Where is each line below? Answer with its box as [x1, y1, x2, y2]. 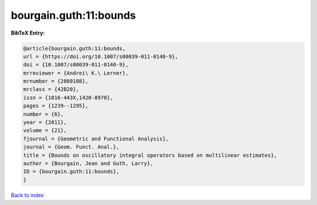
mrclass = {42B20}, [23, 86, 79, 93]
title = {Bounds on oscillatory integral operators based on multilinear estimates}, [23, 152, 277, 159]
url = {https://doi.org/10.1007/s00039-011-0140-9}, [23, 53, 178, 60]
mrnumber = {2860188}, [23, 78, 89, 85]
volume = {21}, [23, 127, 67, 134]
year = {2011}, [23, 119, 67, 126]
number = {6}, [23, 110, 64, 117]
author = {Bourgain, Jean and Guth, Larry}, [23, 160, 154, 167]
